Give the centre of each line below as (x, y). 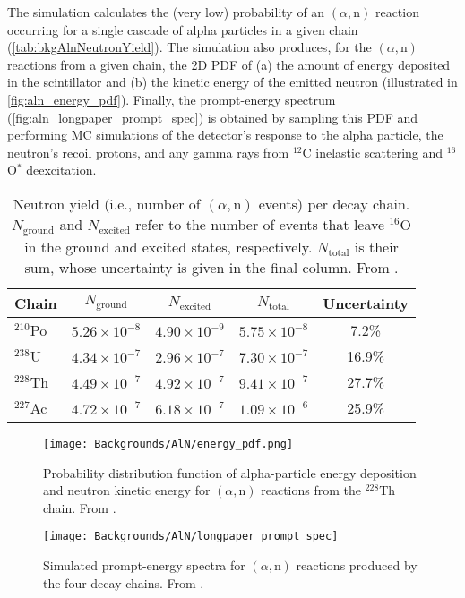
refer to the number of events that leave (260, 224)
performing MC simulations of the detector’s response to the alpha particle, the (225, 135)
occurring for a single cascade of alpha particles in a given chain (183, 29)
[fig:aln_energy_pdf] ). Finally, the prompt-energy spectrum (172, 99)
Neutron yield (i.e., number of (107, 203)
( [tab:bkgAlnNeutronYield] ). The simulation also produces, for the (189, 47)
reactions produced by (357, 564)
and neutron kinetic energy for (127, 490)
